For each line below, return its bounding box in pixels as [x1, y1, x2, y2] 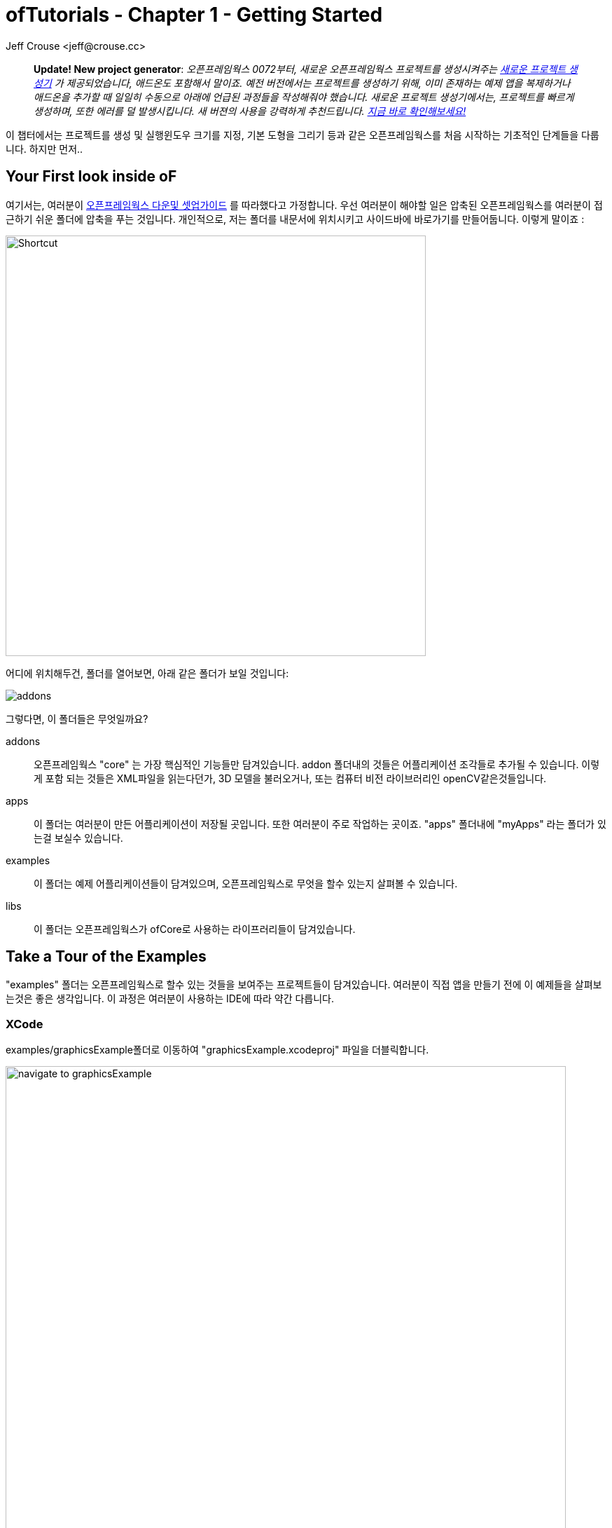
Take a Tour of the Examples [6, 948, 207, 966]
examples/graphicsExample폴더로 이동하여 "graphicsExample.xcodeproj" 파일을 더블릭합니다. [6, 1044, 429, 1056]
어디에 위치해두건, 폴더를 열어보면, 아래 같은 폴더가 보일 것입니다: [6, 667, 289, 679]
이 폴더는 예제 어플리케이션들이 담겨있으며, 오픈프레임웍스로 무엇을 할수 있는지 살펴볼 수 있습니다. [34, 877, 458, 889]
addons [6, 735, 41, 747]
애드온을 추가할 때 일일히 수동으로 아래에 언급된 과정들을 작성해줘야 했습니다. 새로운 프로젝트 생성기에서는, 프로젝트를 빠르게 [34, 90, 574, 103]
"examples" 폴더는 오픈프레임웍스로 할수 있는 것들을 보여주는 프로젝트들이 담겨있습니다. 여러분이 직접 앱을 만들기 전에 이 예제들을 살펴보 [6, 978, 602, 991]
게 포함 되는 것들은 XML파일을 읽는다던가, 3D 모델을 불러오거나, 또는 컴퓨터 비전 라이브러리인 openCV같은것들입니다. [34, 772, 547, 784]
